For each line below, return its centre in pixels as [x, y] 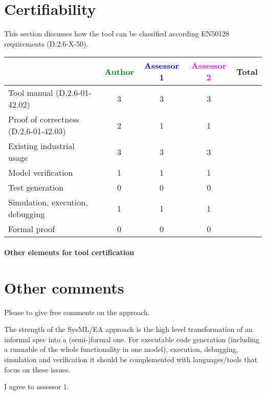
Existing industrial [41, 146]
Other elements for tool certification [69, 252]
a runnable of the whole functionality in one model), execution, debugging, [121, 349]
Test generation [36, 188]
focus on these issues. [37, 369]
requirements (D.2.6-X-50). [46, 43]
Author [119, 71]
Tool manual [31, 93]
